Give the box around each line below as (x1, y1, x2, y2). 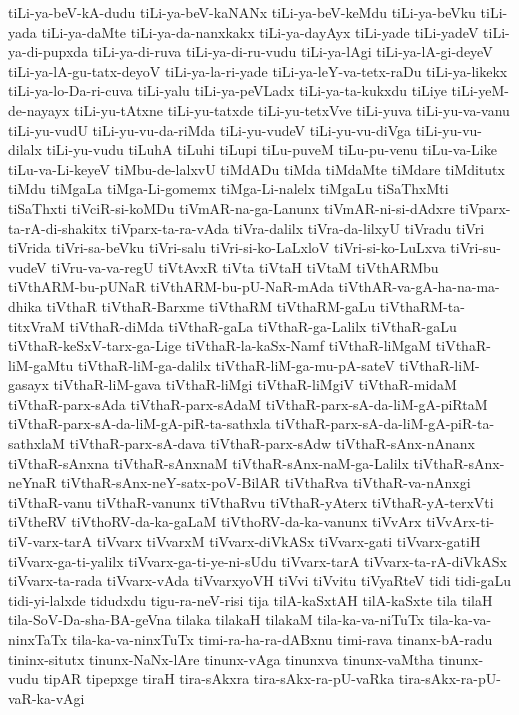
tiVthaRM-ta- (379, 295, 465, 316)
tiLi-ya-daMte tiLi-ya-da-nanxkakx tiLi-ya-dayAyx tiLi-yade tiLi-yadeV (41, 21, 479, 42)
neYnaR (8, 472, 57, 493)
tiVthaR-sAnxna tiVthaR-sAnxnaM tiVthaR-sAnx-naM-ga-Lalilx (8, 452, 409, 473)
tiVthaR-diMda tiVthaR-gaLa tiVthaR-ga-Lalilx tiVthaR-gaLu (69, 315, 457, 336)
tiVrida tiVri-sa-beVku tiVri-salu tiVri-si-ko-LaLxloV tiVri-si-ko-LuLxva (8, 237, 446, 258)
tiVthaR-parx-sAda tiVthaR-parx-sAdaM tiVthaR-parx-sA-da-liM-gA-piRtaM (8, 393, 488, 414)
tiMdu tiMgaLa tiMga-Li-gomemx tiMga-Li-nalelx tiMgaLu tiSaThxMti (8, 178, 449, 199)
